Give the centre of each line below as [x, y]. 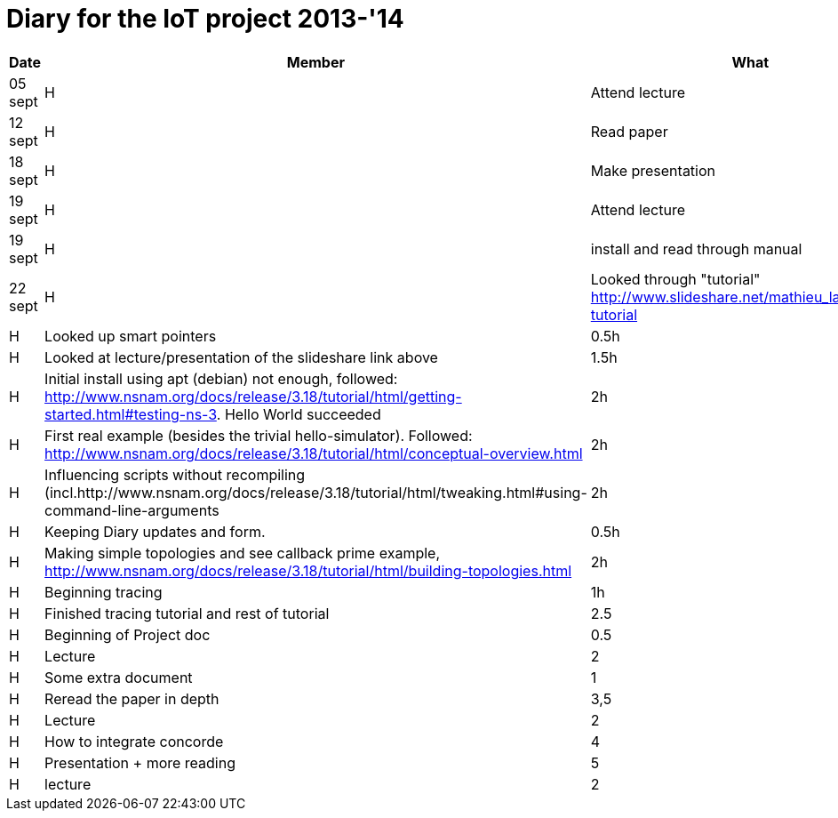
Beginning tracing [104, 592]
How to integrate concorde [134, 741]
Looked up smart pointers [131, 336]
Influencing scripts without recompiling [175, 474]
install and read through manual [696, 249]
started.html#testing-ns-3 [131, 414]
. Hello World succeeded [299, 414]
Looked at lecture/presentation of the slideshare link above [241, 357]
